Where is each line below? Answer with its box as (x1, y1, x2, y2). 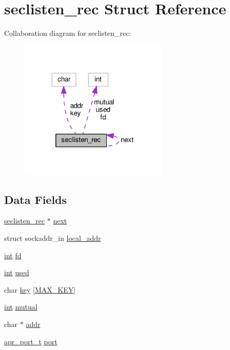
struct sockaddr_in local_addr (4, 233, 101, 243)
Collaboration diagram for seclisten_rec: (4, 28, 131, 38)
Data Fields (4, 191, 67, 207)
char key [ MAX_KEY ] (4, 284, 76, 295)
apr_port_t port (4, 336, 57, 346)
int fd (4, 250, 22, 260)
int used (4, 267, 29, 278)
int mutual (4, 301, 37, 312)
